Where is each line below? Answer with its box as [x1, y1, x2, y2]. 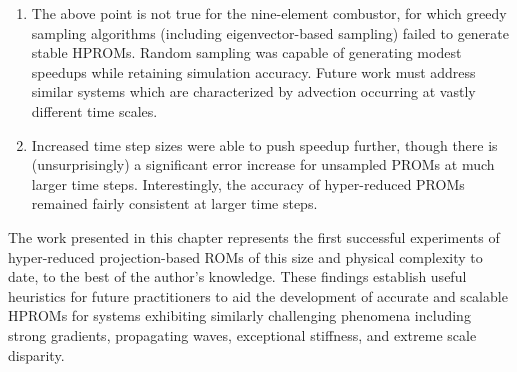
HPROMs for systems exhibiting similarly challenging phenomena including [8, 305, 471, 326]
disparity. [8, 344, 65, 365]
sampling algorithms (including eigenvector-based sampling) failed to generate [31, 22, 510, 43]
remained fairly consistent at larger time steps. [31, 193, 318, 214]
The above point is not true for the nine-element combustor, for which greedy [31, 3, 507, 23]
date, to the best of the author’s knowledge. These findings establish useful [8, 266, 467, 287]
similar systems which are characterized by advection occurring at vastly [31, 81, 476, 102]
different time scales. [31, 100, 158, 121]
